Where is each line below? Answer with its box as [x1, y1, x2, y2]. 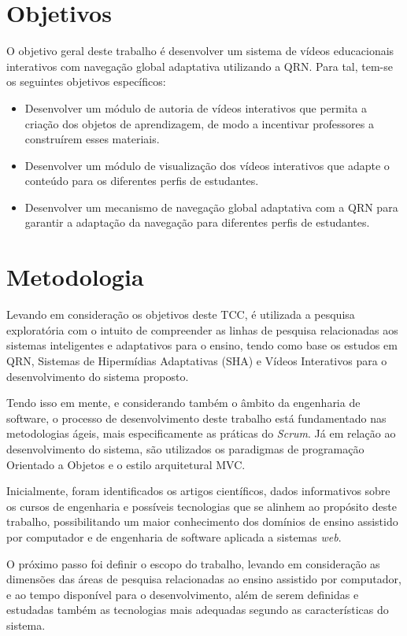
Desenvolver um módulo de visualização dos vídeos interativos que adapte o [24, 157, 390, 173]
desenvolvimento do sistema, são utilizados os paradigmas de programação [6, 440, 364, 457]
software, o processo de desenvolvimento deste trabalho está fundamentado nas [6, 409, 387, 426]
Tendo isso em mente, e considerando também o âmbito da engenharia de [6, 394, 361, 411]
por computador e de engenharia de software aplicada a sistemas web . [6, 528, 342, 545]
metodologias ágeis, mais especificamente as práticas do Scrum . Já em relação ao [6, 425, 396, 442]
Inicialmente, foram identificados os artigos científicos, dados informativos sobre [6, 483, 390, 499]
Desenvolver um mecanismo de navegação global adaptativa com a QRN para [24, 198, 398, 215]
